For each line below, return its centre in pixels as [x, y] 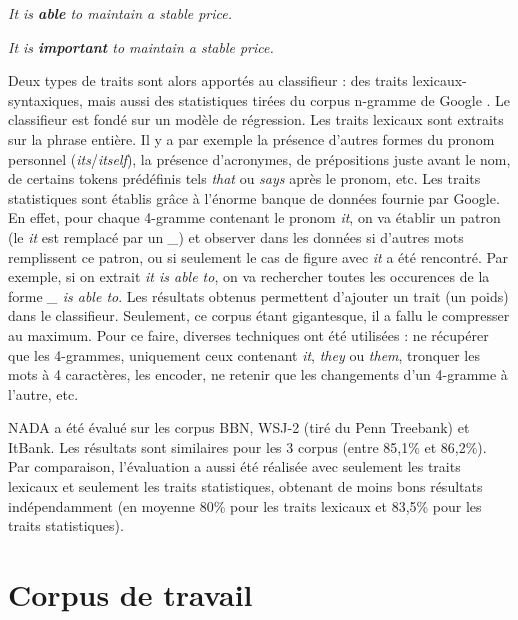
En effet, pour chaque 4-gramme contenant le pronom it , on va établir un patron [254, 217]
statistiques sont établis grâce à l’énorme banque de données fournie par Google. [254, 197]
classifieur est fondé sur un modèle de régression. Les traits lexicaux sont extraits [256, 119]
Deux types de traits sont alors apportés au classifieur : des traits [208, 80]
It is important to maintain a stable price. [141, 46]
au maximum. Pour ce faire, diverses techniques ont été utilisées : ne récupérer [248, 334]
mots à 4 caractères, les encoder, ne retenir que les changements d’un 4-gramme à [258, 374]
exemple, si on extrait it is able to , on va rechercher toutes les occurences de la [249, 276]
